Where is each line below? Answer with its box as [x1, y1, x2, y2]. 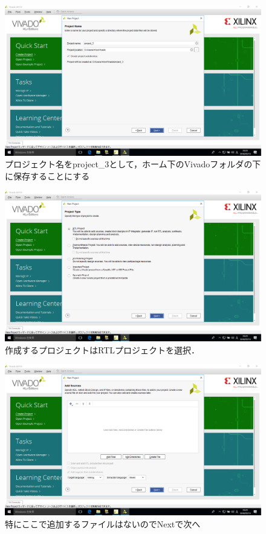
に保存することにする [5, 169, 90, 182]
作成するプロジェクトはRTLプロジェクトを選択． [5, 343, 199, 356]
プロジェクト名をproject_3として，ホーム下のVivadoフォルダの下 [5, 158, 261, 170]
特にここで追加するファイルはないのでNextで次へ [5, 517, 201, 530]
